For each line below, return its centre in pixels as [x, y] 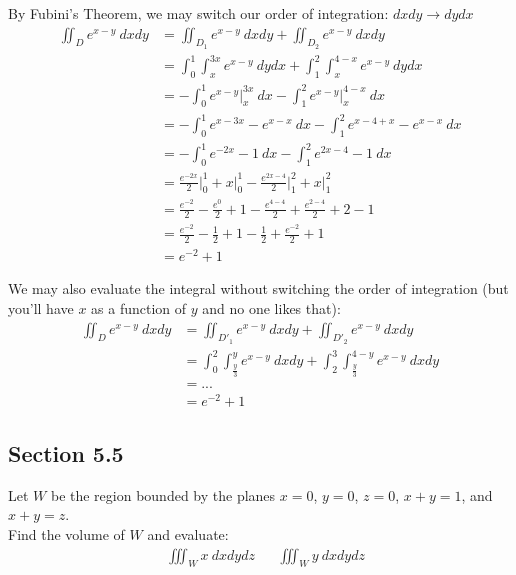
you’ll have [41, 308]
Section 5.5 [66, 453]
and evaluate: [188, 534]
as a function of [139, 308]
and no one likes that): [271, 308]
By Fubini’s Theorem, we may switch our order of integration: [198, 13]
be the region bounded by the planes [163, 494]
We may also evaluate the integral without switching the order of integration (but [258, 288]
